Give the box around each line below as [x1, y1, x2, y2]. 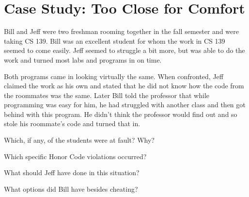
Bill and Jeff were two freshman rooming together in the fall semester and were [4, 26, 239, 36]
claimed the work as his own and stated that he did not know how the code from [4, 81, 244, 91]
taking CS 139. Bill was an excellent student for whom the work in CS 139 [4, 35, 225, 46]
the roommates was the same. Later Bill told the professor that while [4, 90, 209, 100]
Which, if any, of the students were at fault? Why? [4, 135, 155, 145]
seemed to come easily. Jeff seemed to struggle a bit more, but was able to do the [4, 45, 245, 55]
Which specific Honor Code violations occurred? [4, 151, 147, 161]
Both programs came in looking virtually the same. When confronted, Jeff [4, 71, 223, 81]
